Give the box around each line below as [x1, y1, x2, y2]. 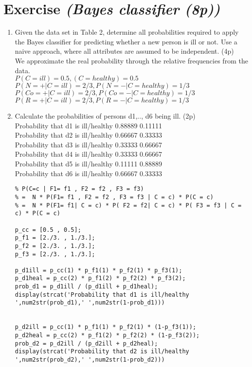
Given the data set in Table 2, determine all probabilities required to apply [15, 27, 239, 37]
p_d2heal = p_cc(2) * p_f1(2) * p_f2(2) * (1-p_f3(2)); [15, 332, 200, 339]
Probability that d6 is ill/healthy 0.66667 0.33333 [15, 168, 162, 178]
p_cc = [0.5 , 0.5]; [15, 226, 81, 233]
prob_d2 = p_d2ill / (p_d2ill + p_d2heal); [15, 340, 158, 347]
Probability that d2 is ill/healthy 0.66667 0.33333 [15, 130, 162, 140]
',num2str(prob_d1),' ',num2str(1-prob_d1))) [15, 299, 165, 306]
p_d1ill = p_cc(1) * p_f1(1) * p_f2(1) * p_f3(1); [15, 266, 182, 274]
